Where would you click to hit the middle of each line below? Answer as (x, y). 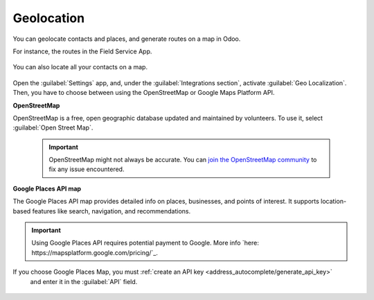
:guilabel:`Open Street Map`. (53, 127)
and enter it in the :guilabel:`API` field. (84, 281)
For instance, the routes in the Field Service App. (82, 51)
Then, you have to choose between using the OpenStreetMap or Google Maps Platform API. (144, 93)
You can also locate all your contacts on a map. (80, 67)
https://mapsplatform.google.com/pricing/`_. (95, 252)
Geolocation (49, 18)
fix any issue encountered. (87, 169)
